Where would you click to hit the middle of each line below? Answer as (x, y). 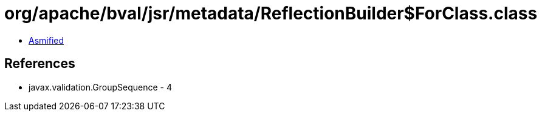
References (40, 64)
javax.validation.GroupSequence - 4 (100, 87)
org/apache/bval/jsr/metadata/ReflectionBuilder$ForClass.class (271, 13)
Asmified (46, 40)
